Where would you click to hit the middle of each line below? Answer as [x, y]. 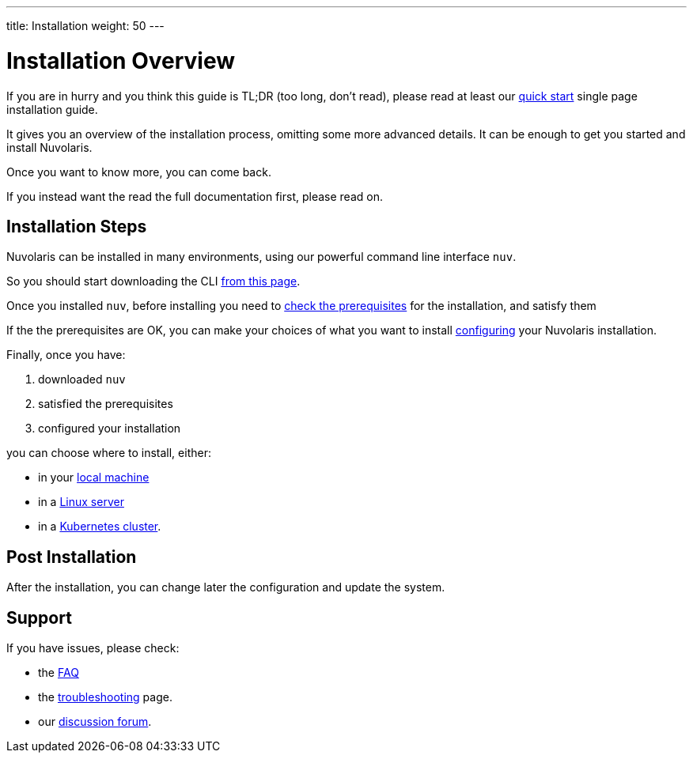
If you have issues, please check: [93, 648]
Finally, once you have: [66, 355]
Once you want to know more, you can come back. [139, 172]
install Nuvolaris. [49, 147]
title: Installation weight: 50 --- [85, 26]
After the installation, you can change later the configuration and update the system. [226, 587]
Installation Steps [77, 226]
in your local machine [94, 478]
